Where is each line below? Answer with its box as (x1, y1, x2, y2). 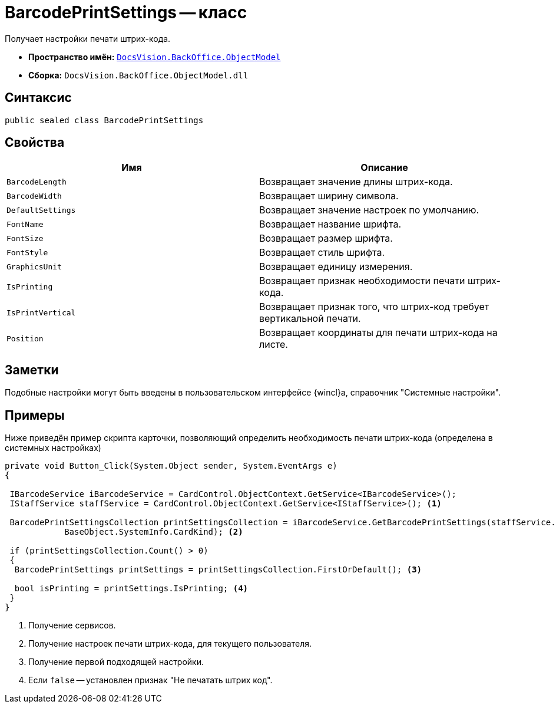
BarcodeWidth (6, 191, 62, 200)
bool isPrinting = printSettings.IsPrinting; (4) (14, 584, 249, 594)
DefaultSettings (6, 205, 76, 215)
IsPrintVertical (6, 308, 76, 317)
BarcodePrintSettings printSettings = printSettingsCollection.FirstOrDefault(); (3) (14, 565, 422, 575)
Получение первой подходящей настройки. (28, 657, 204, 667)
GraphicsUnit (6, 262, 62, 271)
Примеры (5, 407, 65, 423)
